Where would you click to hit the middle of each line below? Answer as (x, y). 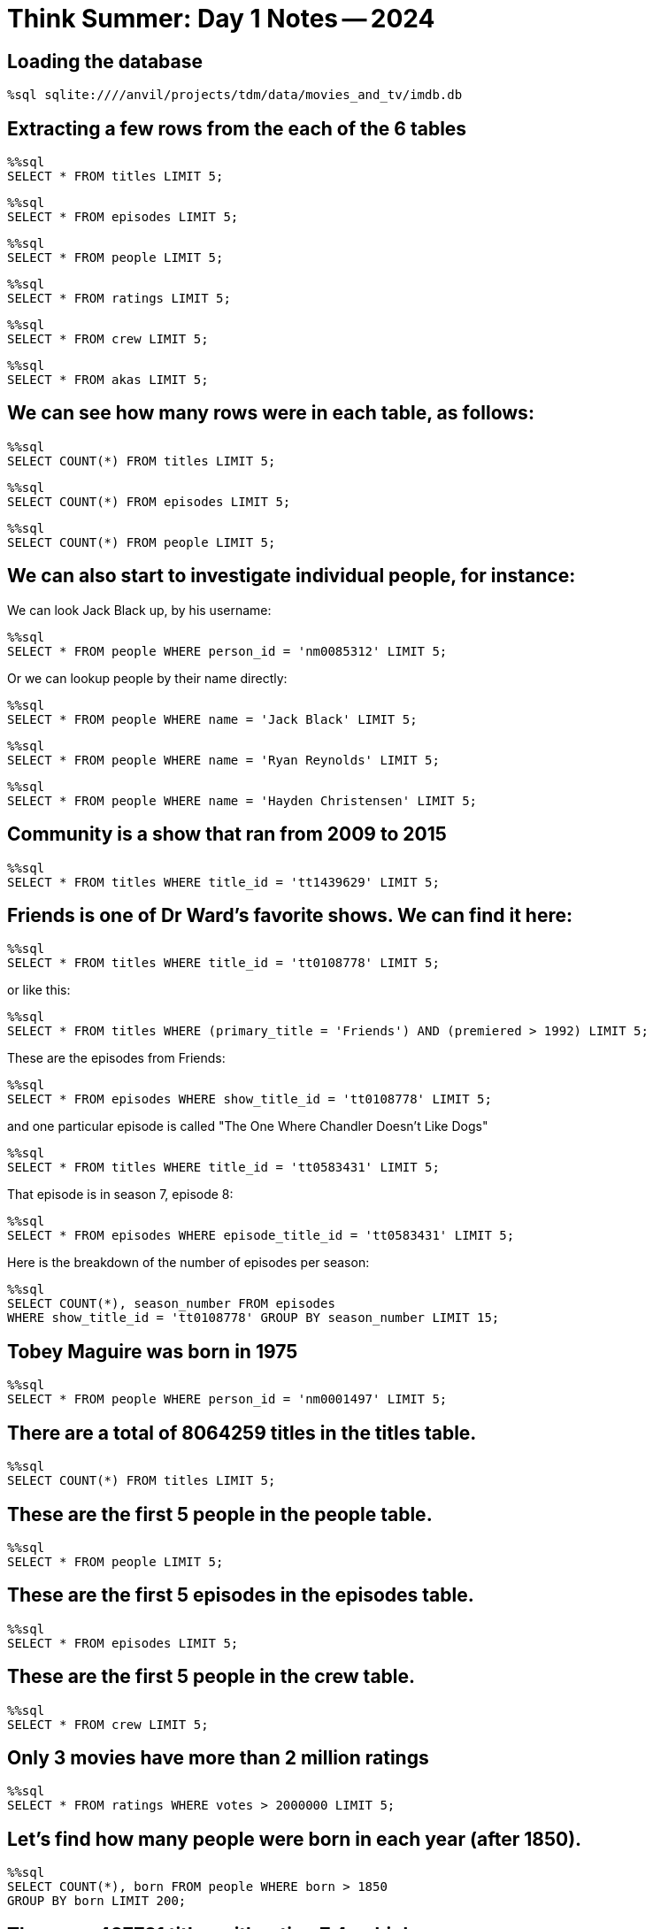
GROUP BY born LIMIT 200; (97, 1901)
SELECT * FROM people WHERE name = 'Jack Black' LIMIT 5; (212, 719)
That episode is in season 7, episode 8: (120, 1195)
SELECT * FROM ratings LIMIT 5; (119, 299)
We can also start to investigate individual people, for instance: (292, 576)
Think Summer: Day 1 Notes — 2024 (221, 19)
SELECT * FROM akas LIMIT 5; (108, 380)
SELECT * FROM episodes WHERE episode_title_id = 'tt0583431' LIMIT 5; (261, 1236)
